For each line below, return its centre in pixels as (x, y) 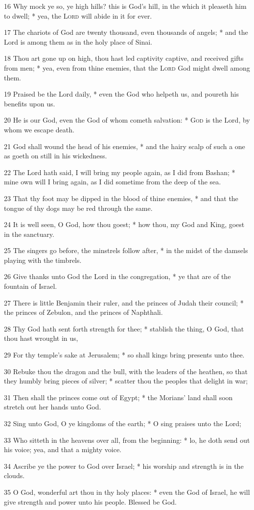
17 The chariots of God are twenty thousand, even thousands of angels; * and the (126, 32)
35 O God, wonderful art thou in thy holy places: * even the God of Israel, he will (127, 492)
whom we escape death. (39, 129)
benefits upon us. (30, 103)
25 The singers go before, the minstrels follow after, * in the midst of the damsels (126, 250)
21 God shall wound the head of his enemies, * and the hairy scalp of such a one (125, 146)
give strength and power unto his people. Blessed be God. (91, 501)
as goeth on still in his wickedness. (56, 156)
